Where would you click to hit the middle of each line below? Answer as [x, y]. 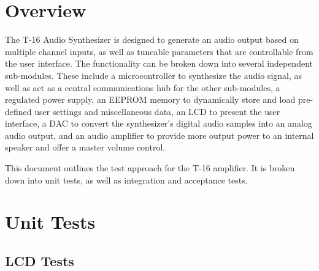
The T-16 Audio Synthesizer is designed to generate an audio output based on [152, 39]
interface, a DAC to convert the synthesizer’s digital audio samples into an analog [159, 123]
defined [18, 111]
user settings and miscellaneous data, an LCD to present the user [157, 111]
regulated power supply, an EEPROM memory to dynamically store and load [150, 99]
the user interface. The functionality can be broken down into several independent [159, 63]
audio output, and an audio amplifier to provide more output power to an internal [159, 135]
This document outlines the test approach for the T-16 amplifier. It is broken [150, 168]
